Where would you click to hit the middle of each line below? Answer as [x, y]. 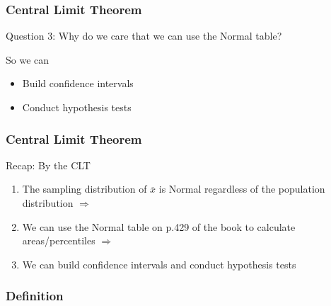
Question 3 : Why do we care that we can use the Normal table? [144, 36]
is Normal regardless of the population [242, 189]
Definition [35, 296]
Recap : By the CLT [48, 165]
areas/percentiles [59, 240]
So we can [28, 59]
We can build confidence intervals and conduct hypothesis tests [159, 264]
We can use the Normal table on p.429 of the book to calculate [159, 226]
